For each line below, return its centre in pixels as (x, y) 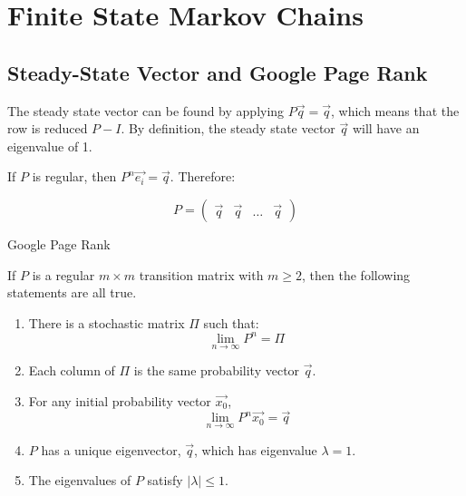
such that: (231, 322)
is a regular (63, 274)
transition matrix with (201, 274)
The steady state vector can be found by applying (146, 110)
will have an (386, 128)
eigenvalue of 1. (50, 146)
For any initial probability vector (120, 400)
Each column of (72, 370)
